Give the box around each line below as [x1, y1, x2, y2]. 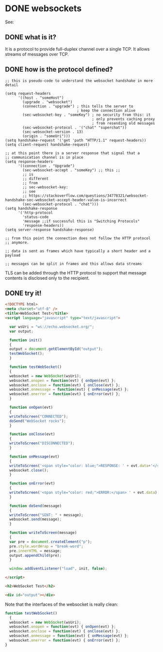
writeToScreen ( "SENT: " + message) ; [9, 512, 83, 517]
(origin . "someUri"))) [22, 133, 70, 139]
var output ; [9, 329, 34, 334]
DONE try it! [5, 289, 42, 297]
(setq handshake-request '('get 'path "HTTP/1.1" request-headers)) [5, 138, 147, 143]
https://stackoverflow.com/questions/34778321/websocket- [29, 193, 149, 198]
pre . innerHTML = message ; [9, 548, 62, 553]
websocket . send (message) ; [9, 517, 62, 522]
